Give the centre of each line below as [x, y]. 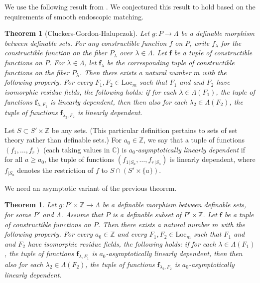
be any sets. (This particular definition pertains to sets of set [144, 130]
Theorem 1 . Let [31, 205]
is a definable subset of [147, 214]
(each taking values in [76, 149]
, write [199, 43]
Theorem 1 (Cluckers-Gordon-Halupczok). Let [77, 33]
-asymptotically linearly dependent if [190, 149]
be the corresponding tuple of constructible [171, 62]
